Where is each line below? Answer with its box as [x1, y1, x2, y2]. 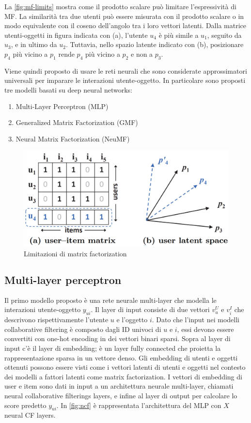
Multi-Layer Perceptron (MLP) [16, 101, 109, 111]
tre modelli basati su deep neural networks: [4, 84, 133, 94]
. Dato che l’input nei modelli [152, 314, 239, 325]
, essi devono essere [177, 324, 234, 334]
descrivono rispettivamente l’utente [4, 314, 109, 325]
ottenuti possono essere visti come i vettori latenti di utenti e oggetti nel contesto [4, 362, 246, 372]
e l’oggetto [116, 314, 148, 325]
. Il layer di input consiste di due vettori [91, 304, 210, 314]
